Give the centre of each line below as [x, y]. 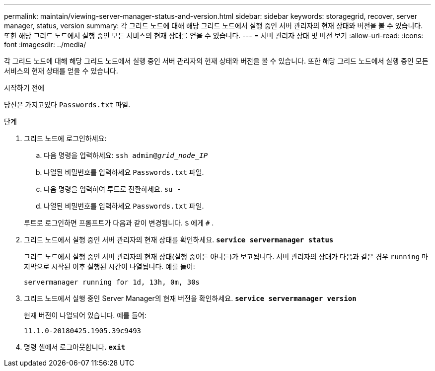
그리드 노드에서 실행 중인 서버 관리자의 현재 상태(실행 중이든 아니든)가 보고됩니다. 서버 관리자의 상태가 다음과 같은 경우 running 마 [226, 257]
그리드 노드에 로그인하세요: [65, 138]
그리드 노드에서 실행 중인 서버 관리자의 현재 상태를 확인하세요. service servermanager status [179, 240]
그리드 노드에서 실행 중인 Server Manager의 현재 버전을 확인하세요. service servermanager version [190, 298]
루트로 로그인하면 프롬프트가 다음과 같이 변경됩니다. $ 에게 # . [119, 223]
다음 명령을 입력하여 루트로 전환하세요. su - [112, 189]
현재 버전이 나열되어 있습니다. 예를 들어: [85, 315]
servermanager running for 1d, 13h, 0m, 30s [112, 282]
